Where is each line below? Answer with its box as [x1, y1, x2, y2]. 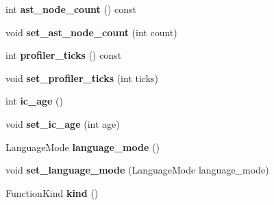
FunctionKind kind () [5, 185, 99, 200]
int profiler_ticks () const [5, 48, 122, 62]
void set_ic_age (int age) [5, 116, 120, 131]
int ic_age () [5, 94, 64, 108]
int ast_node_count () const [5, 2, 137, 16]
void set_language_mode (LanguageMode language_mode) [5, 163, 269, 177]
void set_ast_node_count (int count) [5, 25, 177, 39]
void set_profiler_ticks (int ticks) [5, 70, 159, 85]
